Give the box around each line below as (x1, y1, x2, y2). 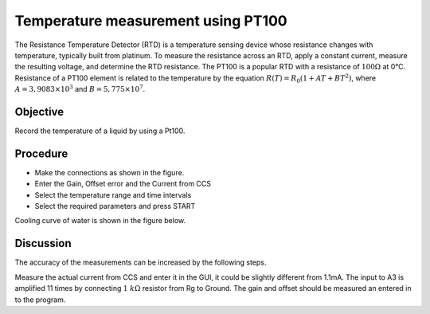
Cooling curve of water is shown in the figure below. (14, 216, 186, 226)
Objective (14, 104, 64, 119)
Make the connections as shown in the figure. (34, 167, 185, 177)
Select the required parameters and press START (34, 202, 196, 211)
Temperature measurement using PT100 (14, 12, 287, 29)
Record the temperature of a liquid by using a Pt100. (14, 126, 186, 135)
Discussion (14, 237, 72, 250)
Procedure (14, 147, 68, 160)
